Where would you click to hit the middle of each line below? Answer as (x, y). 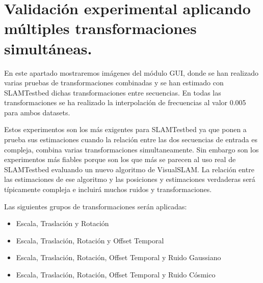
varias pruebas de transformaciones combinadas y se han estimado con (114, 83)
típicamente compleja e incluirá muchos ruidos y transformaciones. (108, 189)
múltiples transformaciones (100, 28)
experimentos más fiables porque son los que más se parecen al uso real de (120, 159)
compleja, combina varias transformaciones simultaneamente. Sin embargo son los (131, 149)
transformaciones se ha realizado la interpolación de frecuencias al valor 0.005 (125, 102)
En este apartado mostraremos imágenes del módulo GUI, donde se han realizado (131, 72)
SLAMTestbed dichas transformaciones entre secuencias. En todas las (113, 92)
